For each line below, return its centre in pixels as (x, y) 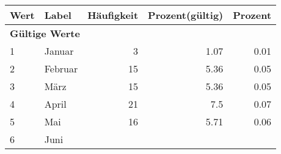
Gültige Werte (45, 33)
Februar (61, 68)
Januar (59, 51)
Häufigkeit (113, 15)
